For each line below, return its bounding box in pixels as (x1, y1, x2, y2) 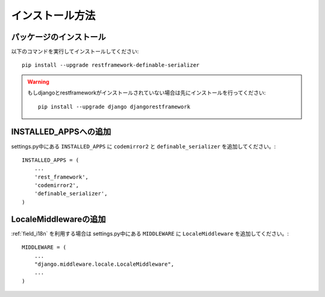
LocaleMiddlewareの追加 (11, 214, 106, 224)
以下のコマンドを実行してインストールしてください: (11, 48, 139, 55)
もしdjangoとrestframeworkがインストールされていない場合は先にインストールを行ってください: (27, 89, 266, 96)
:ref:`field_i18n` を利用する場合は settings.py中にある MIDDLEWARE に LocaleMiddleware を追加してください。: (11, 230, 289, 237)
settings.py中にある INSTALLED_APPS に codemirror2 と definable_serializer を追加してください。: (11, 142, 276, 150)
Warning (27, 78, 49, 85)
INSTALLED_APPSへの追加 (11, 127, 111, 137)
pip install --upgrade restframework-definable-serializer (22, 62, 200, 69)
